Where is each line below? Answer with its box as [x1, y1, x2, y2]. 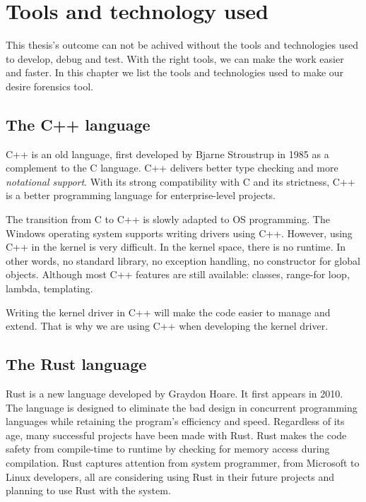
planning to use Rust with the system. [6, 483, 171, 498]
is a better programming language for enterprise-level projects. [6, 188, 276, 203]
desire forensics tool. [6, 78, 93, 93]
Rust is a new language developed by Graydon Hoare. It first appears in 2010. [6, 386, 343, 401]
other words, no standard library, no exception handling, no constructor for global [6, 253, 360, 268]
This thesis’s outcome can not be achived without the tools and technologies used [6, 37, 359, 52]
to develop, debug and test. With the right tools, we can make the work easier [6, 51, 344, 66]
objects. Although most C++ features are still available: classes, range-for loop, [6, 267, 350, 282]
